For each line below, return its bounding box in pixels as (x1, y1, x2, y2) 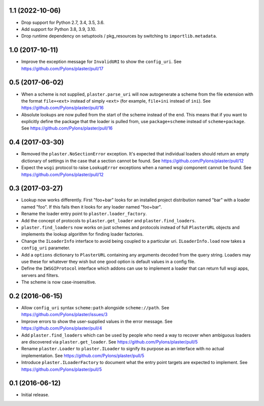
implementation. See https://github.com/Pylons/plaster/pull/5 (21, 352, 144, 359)
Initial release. (21, 392, 49, 398)
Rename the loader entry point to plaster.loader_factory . (21, 211, 147, 217)
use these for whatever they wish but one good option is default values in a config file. (21, 258, 196, 264)
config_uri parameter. (21, 245, 70, 251)
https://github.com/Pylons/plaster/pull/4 (21, 325, 102, 331)
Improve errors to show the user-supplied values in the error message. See (21, 318, 173, 324)
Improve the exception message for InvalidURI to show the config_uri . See (21, 59, 182, 64)
